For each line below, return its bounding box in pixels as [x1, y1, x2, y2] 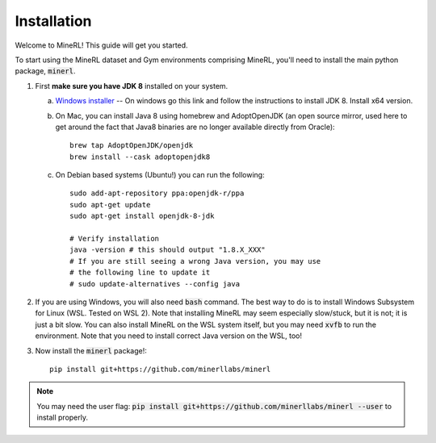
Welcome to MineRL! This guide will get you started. [15, 40, 189, 50]
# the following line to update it [69, 268, 211, 278]
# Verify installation [69, 234, 160, 244]
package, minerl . [15, 66, 76, 76]
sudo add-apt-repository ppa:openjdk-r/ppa [69, 189, 245, 198]
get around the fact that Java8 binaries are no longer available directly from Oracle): [55, 122, 335, 132]
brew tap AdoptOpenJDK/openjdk [69, 141, 194, 150]
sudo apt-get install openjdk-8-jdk [69, 211, 215, 221]
